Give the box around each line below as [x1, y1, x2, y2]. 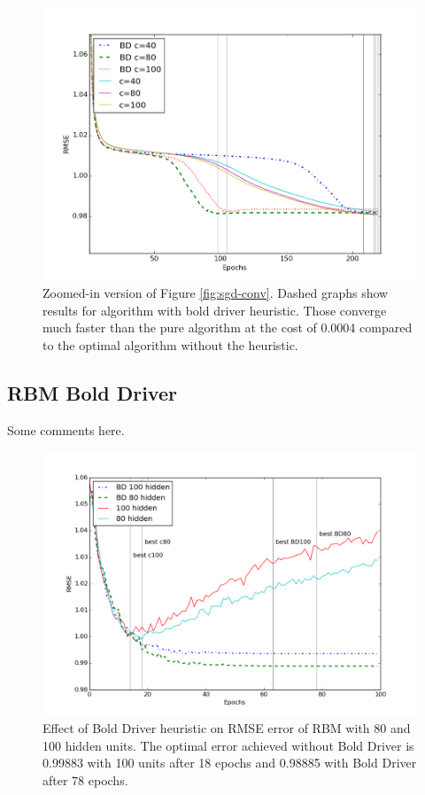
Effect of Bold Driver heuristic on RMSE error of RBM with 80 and [42, 719, 411, 737]
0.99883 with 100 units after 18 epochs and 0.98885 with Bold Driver [42, 753, 417, 772]
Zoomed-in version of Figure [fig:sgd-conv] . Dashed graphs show [42, 284, 389, 302]
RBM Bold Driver [7, 378, 177, 406]
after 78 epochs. [42, 770, 128, 789]
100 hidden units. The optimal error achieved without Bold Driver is [42, 736, 414, 754]
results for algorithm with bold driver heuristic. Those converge [42, 300, 387, 319]
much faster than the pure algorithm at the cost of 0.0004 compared [42, 318, 413, 337]
